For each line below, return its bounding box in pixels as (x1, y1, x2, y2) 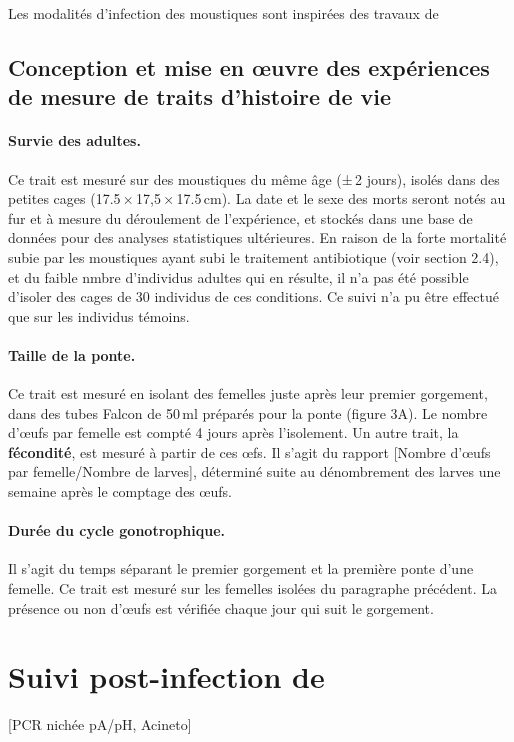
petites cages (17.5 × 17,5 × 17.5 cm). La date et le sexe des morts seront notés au (8, 188, 506, 209)
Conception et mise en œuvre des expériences (8, 51, 490, 82)
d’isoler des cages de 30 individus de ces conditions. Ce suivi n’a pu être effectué (8, 286, 499, 307)
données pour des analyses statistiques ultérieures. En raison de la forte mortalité (8, 227, 507, 248)
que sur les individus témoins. (8, 305, 190, 326)
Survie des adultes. (8, 130, 141, 151)
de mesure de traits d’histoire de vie (8, 81, 392, 112)
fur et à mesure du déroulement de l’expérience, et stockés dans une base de (8, 207, 473, 228)
